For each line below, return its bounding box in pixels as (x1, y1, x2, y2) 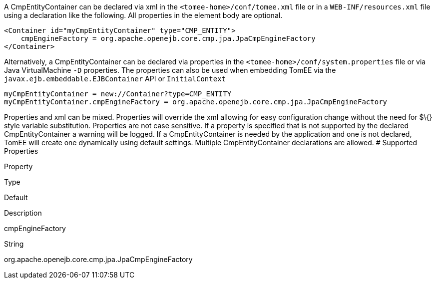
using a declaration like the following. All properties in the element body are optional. (4, 11, 283, 19)
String (4, 240, 24, 248)
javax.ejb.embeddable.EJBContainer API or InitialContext (4, 74, 226, 83)
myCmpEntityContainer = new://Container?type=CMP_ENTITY (4, 90, 232, 98)
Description (4, 209, 42, 217)
